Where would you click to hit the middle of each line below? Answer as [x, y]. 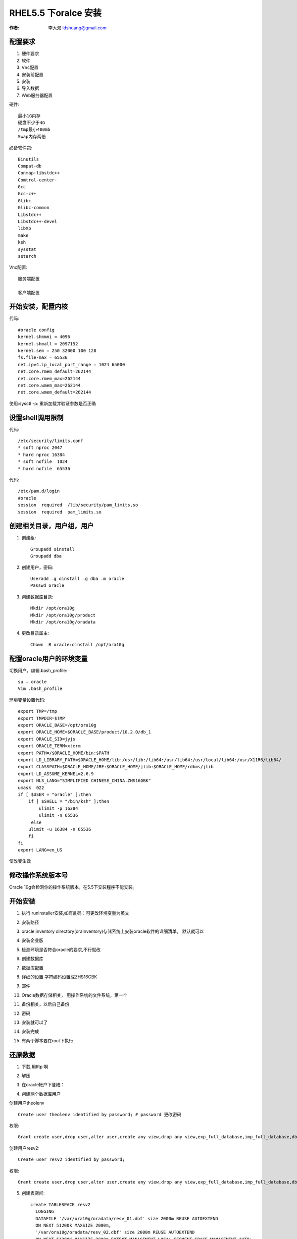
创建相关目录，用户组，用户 [51, 526]
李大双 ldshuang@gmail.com [77, 28]
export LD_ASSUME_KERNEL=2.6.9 [56, 774]
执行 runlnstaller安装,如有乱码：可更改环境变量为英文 [75, 913]
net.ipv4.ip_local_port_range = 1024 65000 [72, 365]
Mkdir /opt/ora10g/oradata [63, 622]
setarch [27, 256]
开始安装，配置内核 [38, 307]
